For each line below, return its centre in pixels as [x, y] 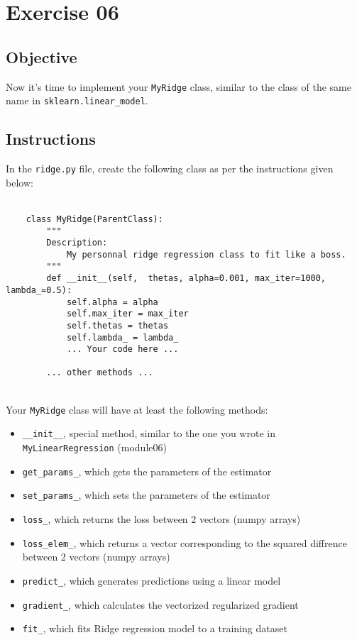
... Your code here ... [122, 349]
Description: [77, 243]
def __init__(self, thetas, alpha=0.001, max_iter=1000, [186, 278]
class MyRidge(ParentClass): [94, 219]
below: [20, 182]
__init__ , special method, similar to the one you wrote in [149, 433]
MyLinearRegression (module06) [94, 447]
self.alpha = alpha [112, 302]
